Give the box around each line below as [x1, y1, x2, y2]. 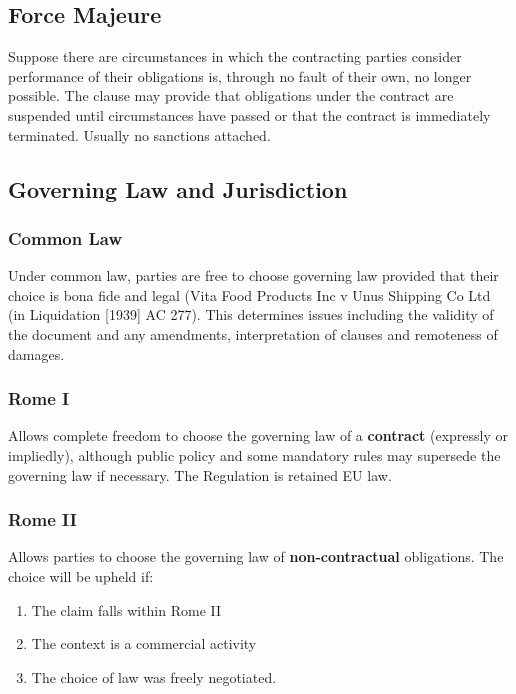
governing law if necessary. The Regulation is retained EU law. [8, 464, 392, 485]
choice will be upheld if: [8, 565, 154, 586]
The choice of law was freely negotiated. [31, 666, 277, 687]
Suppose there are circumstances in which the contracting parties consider [8, 46, 462, 67]
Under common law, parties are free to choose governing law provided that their [8, 265, 499, 286]
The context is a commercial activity [31, 633, 257, 654]
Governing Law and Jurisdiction [8, 173, 348, 204]
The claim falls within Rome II [31, 599, 222, 620]
